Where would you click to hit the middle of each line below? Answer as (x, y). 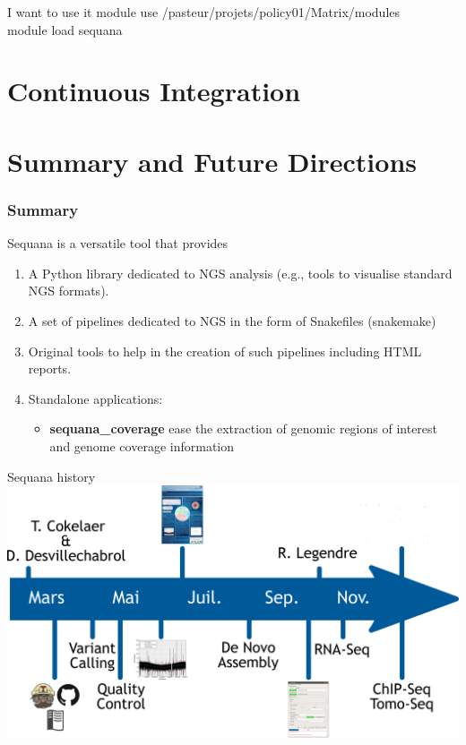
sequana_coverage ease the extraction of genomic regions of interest (244, 428)
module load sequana (65, 29)
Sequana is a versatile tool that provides (118, 243)
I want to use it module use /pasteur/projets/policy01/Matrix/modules (204, 12)
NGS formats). (69, 291)
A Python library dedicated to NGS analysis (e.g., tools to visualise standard (240, 273)
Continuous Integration (154, 91)
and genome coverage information (142, 445)
